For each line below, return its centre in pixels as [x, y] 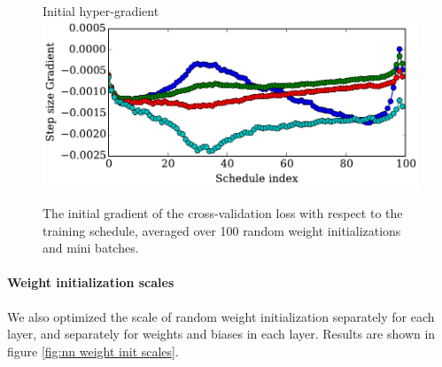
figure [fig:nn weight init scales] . [93, 351]
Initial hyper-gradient [101, 11]
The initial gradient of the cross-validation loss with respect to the [223, 213]
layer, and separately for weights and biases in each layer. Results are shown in [221, 334]
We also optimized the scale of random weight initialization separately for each [221, 316]
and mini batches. [91, 248]
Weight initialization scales [91, 282]
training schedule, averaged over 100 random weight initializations [222, 230]
